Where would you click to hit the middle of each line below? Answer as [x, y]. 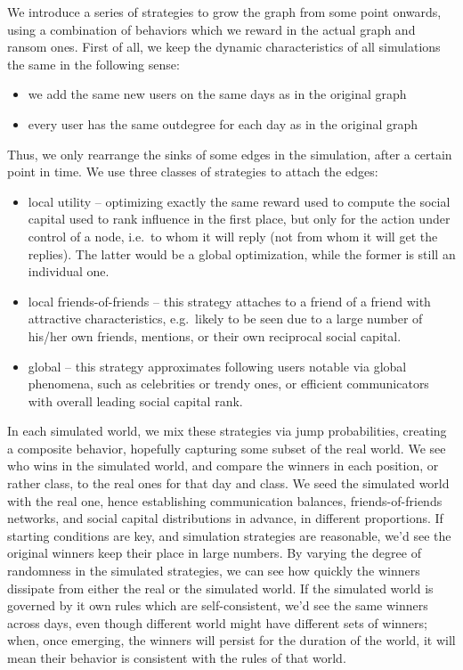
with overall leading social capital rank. [135, 400]
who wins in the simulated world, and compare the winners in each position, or [223, 466]
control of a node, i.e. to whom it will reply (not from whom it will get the [233, 236]
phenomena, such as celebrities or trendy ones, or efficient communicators [228, 384]
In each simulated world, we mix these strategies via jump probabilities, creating [227, 431]
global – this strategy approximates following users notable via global [217, 366]
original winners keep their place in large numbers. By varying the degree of [214, 553]
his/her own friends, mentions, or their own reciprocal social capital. [215, 335]
